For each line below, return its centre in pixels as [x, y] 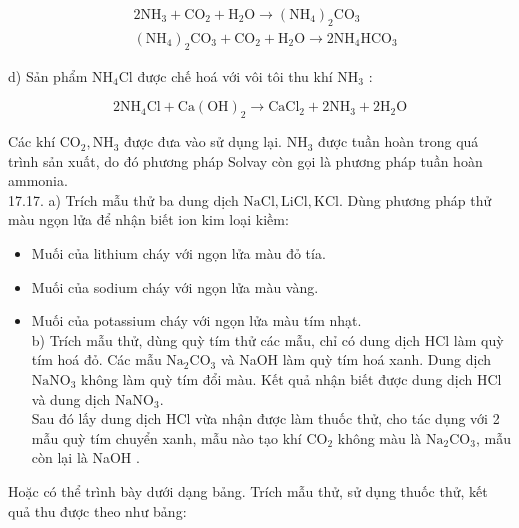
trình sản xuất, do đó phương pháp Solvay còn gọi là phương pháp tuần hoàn [245, 160]
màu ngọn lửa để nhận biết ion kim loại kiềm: [148, 219]
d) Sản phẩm [48, 75]
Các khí [32, 141]
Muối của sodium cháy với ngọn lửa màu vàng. [175, 286]
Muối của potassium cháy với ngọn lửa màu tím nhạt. [196, 320]
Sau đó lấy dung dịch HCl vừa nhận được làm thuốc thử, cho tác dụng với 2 [265, 418]
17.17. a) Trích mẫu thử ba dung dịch [123, 199]
